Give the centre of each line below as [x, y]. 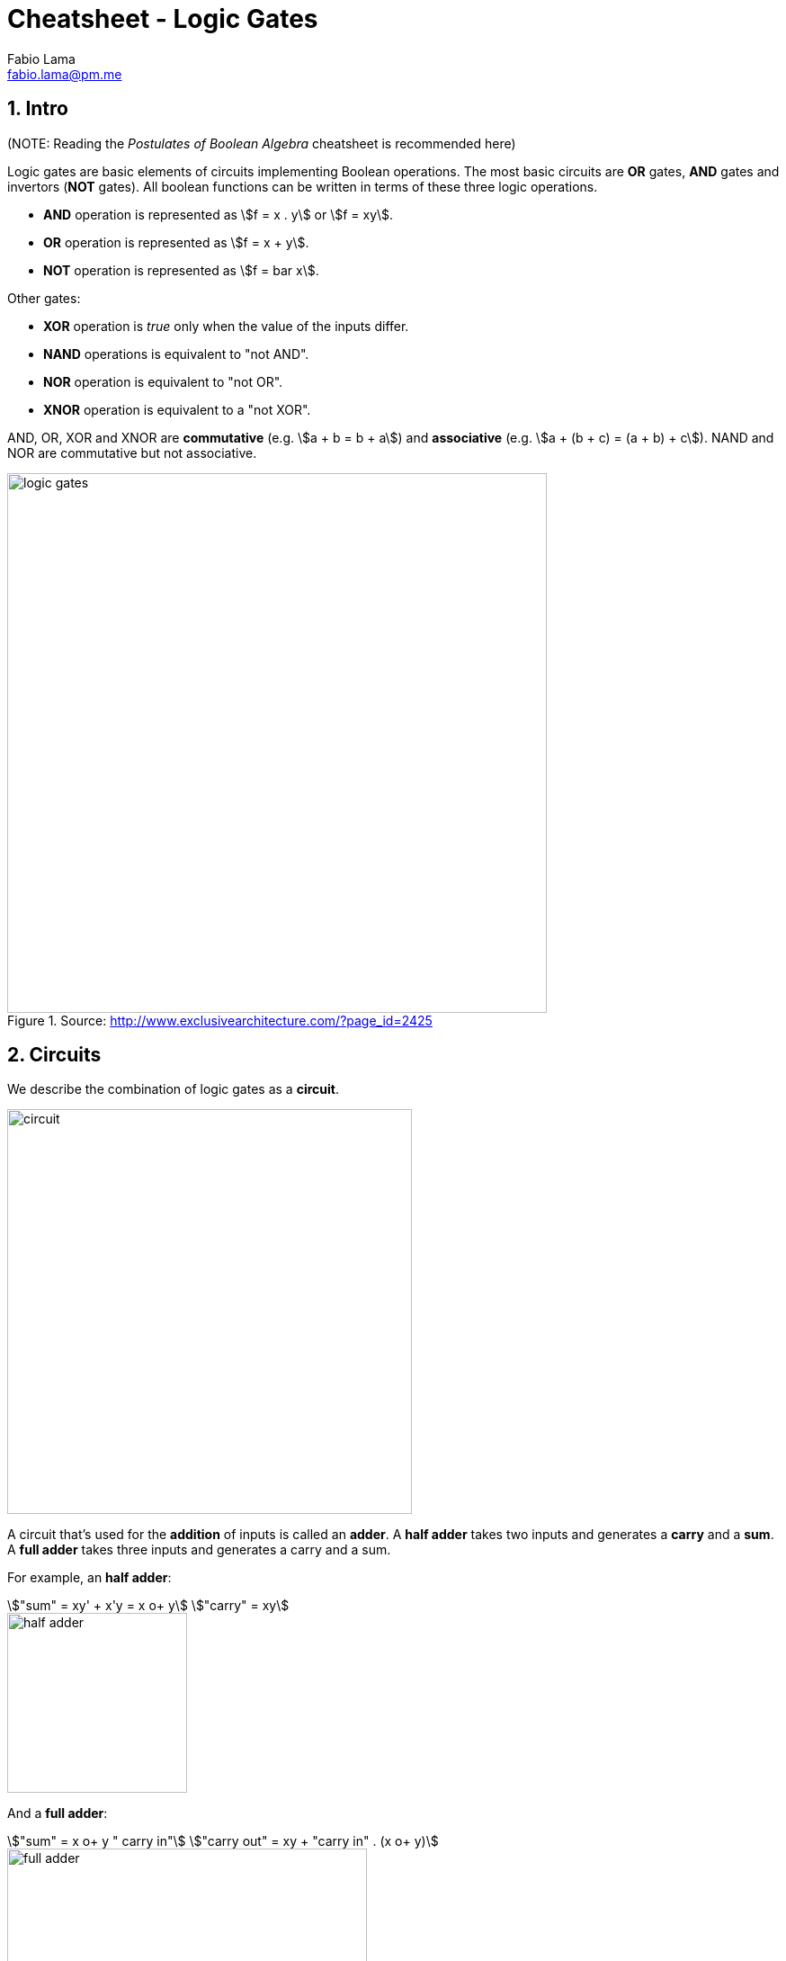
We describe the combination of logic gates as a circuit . [173, 1089]
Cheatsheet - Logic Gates [163, 19]
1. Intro [38, 109]
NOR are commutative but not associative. [132, 452]
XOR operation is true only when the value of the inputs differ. [226, 326]
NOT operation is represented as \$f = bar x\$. [181, 270]
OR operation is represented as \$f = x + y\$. [176, 242]
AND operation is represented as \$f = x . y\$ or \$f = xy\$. [219, 214]
